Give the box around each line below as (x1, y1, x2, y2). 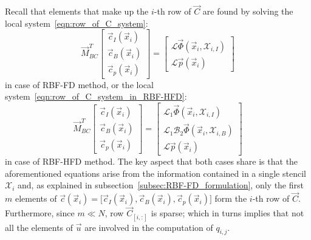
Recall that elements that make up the (5, 5, 149, 18)
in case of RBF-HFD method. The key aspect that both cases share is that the (5, 155, 298, 168)
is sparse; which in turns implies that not (151, 207, 304, 219)
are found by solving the (202, 5, 293, 18)
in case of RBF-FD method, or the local (5, 78, 154, 91)
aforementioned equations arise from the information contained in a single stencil (5, 166, 306, 179)
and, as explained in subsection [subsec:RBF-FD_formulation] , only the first (18, 179, 304, 191)
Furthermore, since (5, 207, 75, 219)
